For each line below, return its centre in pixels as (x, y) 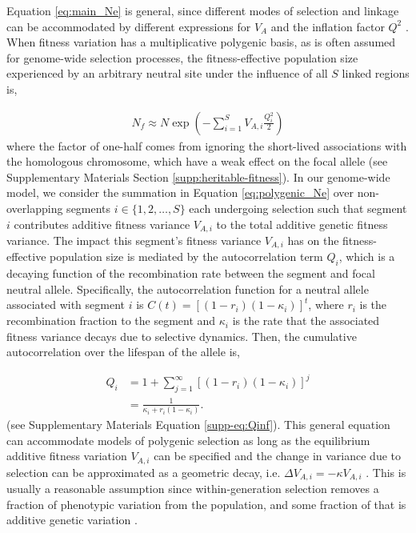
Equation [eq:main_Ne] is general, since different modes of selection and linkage (203, 10)
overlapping (35, 208)
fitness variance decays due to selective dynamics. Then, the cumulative (182, 336)
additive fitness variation (67, 456)
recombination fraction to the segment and (111, 321)
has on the (313, 240)
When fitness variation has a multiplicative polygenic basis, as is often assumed (201, 42)
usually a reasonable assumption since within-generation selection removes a (193, 489)
